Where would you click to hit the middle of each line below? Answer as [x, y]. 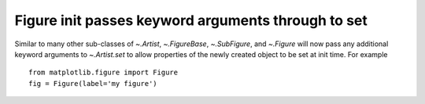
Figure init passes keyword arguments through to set [191, 20]
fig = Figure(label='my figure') [93, 83]
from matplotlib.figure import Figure [103, 73]
